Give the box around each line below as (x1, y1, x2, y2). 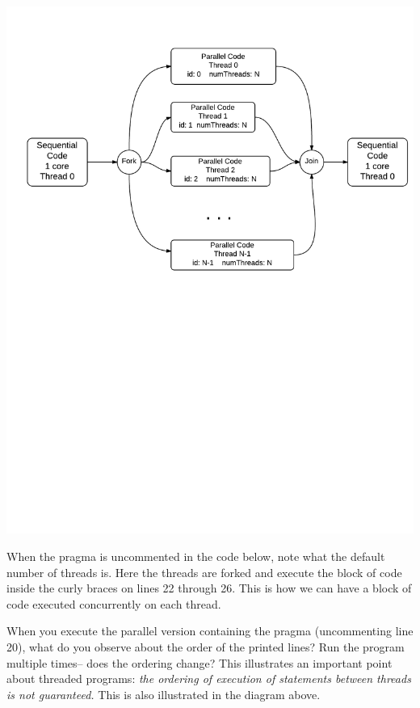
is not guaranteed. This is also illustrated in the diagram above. (6, 685, 321, 702)
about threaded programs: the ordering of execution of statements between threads (6, 670, 411, 687)
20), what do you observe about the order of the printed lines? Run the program (6, 638, 405, 655)
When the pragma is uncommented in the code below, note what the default (6, 548, 385, 565)
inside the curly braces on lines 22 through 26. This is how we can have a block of (6, 579, 412, 596)
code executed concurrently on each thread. (6, 595, 221, 612)
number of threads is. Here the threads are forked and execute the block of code (6, 563, 402, 580)
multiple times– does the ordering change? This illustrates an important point (6, 654, 393, 671)
